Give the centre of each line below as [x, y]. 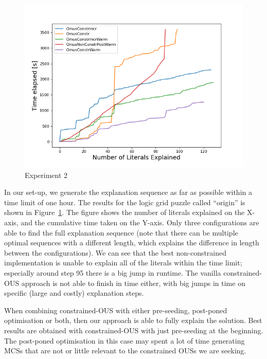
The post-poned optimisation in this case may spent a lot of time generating [124, 340]
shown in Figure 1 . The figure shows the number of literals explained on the [124, 212]
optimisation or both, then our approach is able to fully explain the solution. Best [133, 320]
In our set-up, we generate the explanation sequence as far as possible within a [128, 192]
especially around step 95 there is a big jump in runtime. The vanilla [113, 272]
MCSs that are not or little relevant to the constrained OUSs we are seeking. [125, 351]
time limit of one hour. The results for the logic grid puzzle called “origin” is [125, 202]
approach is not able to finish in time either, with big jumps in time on [133, 283]
